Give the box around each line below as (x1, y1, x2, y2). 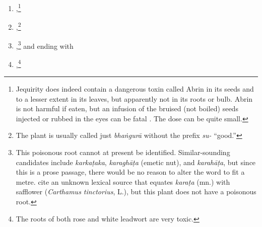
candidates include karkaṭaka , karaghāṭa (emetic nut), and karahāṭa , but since (16, 157, 256, 167)
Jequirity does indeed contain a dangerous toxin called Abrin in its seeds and (16, 84, 254, 94)
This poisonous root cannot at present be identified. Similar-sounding (16, 146, 230, 157)
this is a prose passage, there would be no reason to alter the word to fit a (16, 167, 245, 177)
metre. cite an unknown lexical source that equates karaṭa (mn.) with (16, 176, 230, 187)
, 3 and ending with (16, 39, 74, 51)
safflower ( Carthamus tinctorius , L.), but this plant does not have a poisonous (16, 186, 256, 197)
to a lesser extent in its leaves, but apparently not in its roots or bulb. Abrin (16, 93, 253, 104)
